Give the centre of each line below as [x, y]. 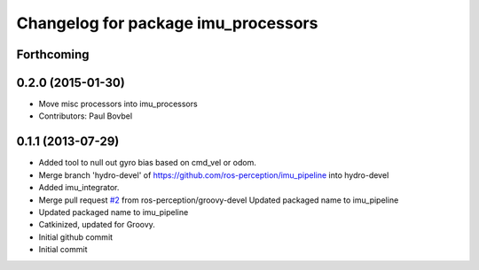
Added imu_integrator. [79, 188]
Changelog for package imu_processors [167, 23]
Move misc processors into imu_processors [118, 104]
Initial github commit [76, 237]
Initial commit [63, 250]
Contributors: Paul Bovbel [86, 116]
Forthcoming [53, 54]
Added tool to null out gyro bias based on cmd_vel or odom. [147, 163]
